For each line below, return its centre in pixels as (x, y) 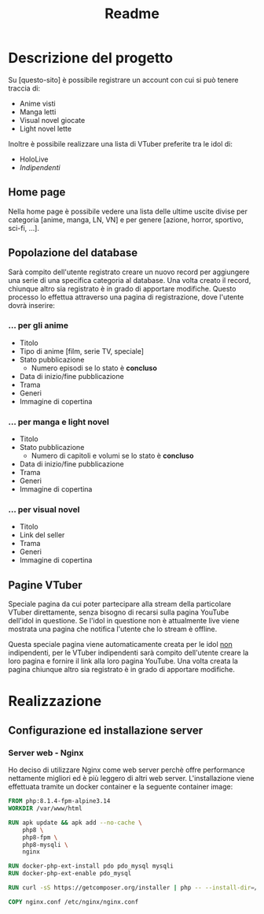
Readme (132, 14)
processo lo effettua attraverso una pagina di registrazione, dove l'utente (126, 297)
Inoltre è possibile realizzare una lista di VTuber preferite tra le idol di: (121, 143)
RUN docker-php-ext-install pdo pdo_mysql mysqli (91, 866)
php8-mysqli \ (45, 845)
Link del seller (42, 535)
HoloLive (34, 159)
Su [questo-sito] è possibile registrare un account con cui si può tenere (123, 80)
